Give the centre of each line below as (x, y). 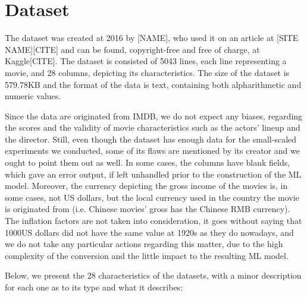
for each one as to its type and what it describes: (94, 287)
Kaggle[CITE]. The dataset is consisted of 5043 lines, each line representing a (146, 61)
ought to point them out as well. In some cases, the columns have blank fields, (148, 162)
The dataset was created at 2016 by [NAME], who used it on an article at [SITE (152, 38)
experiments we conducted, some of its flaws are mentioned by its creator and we (152, 151)
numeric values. (33, 96)
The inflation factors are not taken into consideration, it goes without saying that (153, 221)
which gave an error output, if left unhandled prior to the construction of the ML (153, 174)
